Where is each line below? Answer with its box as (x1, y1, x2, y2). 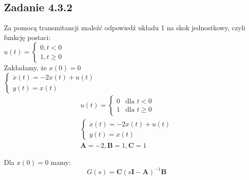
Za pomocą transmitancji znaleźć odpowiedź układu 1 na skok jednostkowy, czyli (4, 22, 246, 33)
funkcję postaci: (4, 32, 51, 42)
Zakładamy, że (4, 62, 47, 73)
